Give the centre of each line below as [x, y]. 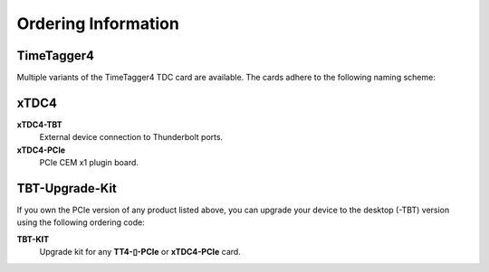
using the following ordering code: [81, 222]
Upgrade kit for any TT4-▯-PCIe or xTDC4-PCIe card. [140, 252]
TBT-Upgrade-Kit [67, 188]
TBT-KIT [33, 239]
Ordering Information [98, 23]
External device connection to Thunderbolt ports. [131, 137]
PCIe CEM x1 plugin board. [89, 163]
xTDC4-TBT [39, 124]
